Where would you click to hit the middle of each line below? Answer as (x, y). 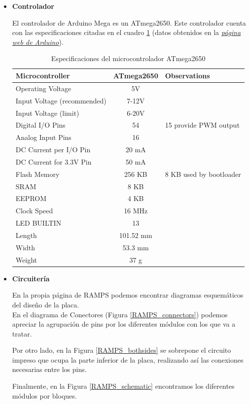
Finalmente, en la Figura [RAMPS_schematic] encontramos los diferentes (123, 386)
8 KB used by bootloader (203, 174)
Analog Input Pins (43, 137)
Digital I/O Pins (40, 125)
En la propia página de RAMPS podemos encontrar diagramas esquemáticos (128, 295)
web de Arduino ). (38, 42)
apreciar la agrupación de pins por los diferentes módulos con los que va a (124, 324)
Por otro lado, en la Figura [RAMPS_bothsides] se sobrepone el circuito (122, 350)
